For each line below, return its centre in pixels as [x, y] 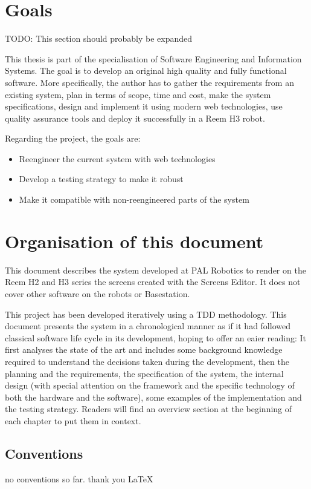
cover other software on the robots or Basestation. [98, 293]
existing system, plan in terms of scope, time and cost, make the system [138, 94]
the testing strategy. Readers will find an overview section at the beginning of [149, 409]
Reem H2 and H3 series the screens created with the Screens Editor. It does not [153, 282]
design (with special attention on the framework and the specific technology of [150, 385]
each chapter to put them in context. [73, 420]
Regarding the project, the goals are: [73, 138]
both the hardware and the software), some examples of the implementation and [153, 397]
